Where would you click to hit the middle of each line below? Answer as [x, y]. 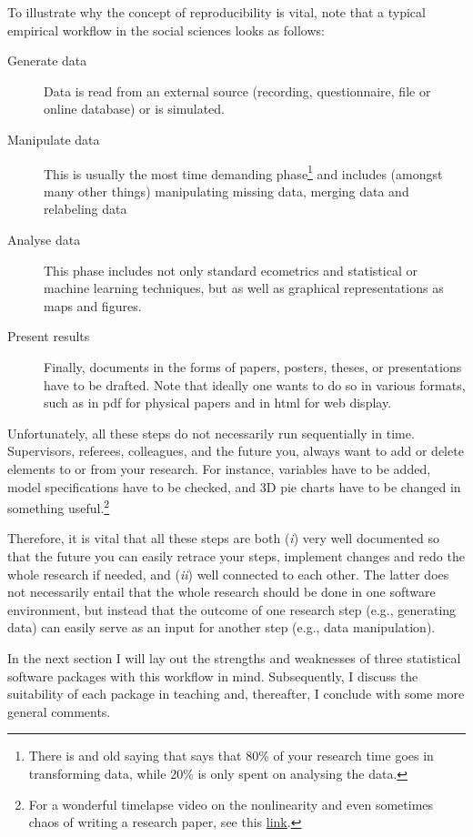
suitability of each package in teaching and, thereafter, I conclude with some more [236, 694]
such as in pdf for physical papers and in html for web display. [218, 403]
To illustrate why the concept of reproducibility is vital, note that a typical [216, 12]
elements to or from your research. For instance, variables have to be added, [219, 468]
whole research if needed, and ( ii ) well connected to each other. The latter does [228, 574]
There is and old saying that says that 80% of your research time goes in [231, 756]
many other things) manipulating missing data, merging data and [226, 191]
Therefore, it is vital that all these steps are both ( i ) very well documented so [223, 538]
